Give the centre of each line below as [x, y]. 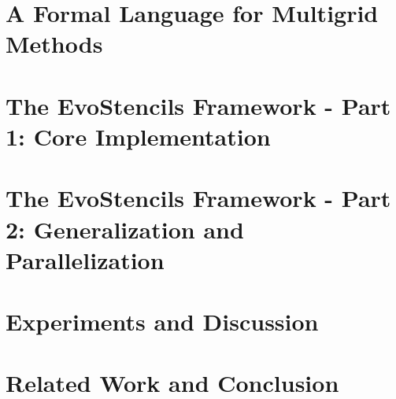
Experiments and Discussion [162, 321]
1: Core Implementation [138, 136]
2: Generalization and [125, 229]
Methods [54, 44]
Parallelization [85, 259]
